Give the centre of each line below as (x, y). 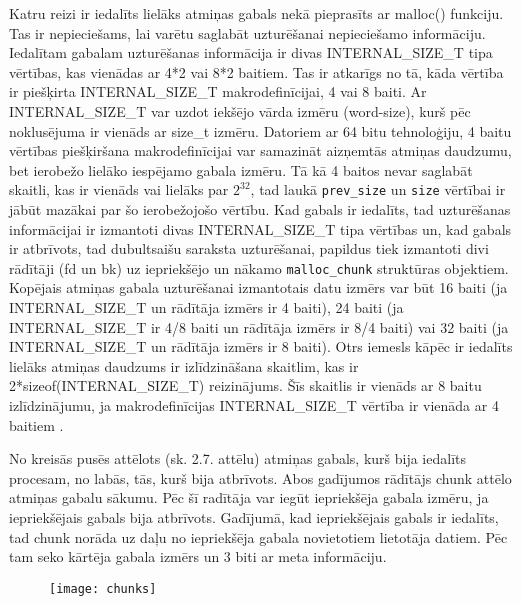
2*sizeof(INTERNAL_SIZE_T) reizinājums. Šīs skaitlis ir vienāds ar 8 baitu (245, 385)
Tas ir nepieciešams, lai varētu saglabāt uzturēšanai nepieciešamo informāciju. (247, 32)
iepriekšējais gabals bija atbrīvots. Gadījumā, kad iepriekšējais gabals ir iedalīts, (254, 516)
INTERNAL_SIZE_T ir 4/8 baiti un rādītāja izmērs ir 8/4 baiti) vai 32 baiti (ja (259, 326)
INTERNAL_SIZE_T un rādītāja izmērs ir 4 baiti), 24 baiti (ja (206, 307)
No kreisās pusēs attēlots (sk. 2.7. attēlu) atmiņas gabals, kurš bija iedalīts (238, 458)
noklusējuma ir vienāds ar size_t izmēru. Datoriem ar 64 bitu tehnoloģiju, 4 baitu (260, 130)
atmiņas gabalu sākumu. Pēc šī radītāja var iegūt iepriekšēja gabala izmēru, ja (249, 497)
